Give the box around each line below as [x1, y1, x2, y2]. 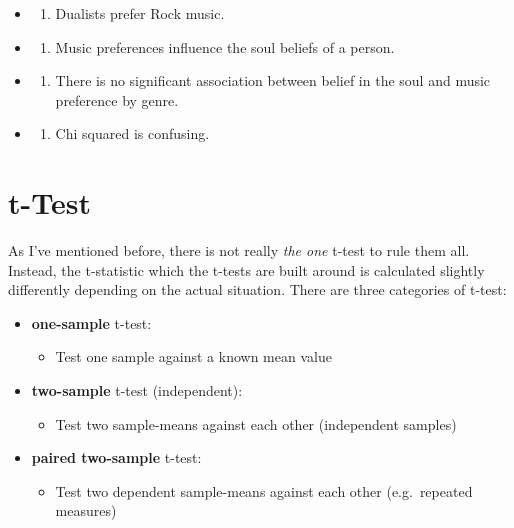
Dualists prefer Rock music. [55, 3, 225, 23]
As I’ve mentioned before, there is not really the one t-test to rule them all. [8, 240, 470, 261]
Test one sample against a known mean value [55, 346, 332, 367]
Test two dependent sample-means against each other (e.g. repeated [55, 480, 473, 501]
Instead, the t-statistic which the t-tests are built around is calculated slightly [8, 259, 485, 280]
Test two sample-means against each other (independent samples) [55, 413, 457, 434]
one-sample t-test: [31, 312, 152, 333]
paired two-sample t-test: [31, 447, 202, 468]
